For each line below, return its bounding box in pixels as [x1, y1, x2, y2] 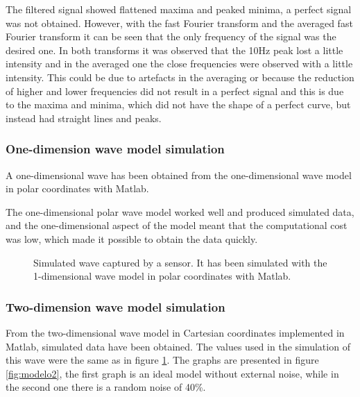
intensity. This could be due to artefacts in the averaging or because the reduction [6, 69, 354, 84]
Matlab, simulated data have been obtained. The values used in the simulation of [6, 339, 350, 353]
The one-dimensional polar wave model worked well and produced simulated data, [6, 204, 354, 219]
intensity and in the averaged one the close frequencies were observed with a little [6, 56, 353, 71]
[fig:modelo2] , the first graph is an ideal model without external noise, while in [6, 366, 339, 380]
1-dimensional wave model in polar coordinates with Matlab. [33, 269, 291, 283]
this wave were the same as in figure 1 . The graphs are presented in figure [6, 353, 319, 367]
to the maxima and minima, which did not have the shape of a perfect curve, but [6, 97, 351, 112]
